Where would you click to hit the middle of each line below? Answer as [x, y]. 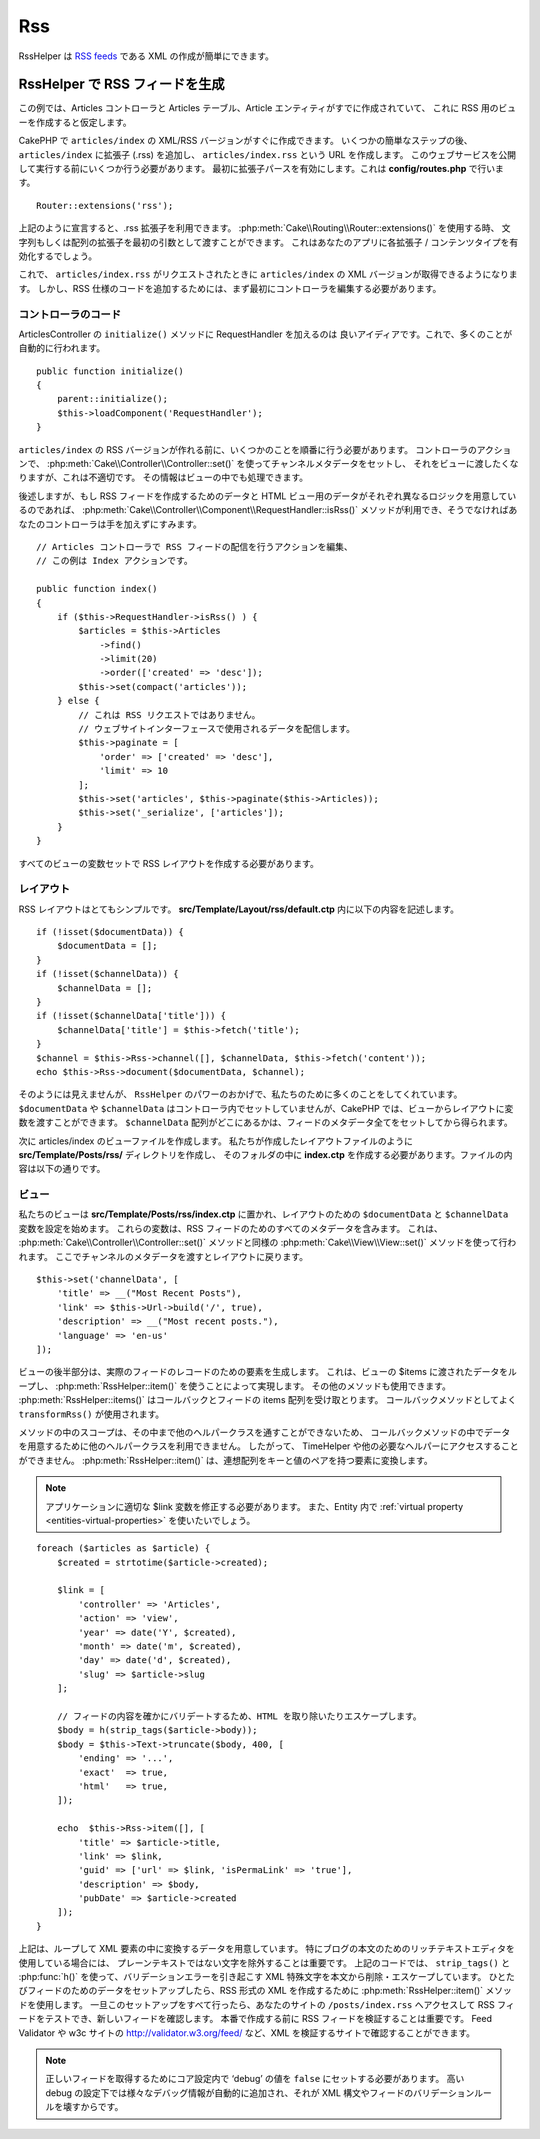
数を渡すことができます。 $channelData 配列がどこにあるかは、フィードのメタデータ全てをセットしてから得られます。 [266, 1122]
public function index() [97, 589]
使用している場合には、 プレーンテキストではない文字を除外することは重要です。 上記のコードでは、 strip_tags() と [264, 1962]
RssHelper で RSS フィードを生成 [121, 84]
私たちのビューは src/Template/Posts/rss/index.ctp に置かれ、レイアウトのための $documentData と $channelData [263, 1214]
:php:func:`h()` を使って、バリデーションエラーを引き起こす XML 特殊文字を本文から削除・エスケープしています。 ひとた [266, 1977]
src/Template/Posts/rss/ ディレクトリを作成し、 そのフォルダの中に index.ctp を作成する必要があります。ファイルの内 [266, 1154]
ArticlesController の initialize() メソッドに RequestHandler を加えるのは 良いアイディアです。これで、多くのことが [265, 334]
